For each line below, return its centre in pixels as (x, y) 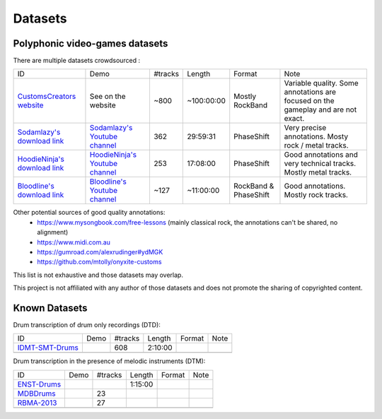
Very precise (305, 128)
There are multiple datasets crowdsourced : (77, 61)
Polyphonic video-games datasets (91, 43)
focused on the (309, 101)
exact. (294, 119)
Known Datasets (50, 308)
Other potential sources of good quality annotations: (89, 213)
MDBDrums (36, 394)
